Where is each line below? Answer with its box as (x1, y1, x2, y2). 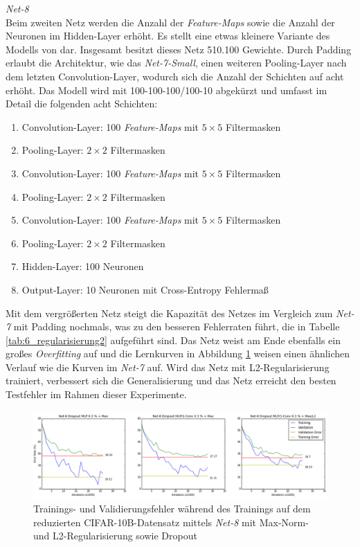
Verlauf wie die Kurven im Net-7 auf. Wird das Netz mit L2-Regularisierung (6, 359, 330, 374)
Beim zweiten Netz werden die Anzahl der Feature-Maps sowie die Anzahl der (6, 15, 335, 29)
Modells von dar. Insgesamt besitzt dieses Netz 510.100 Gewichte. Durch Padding (6, 42, 352, 56)
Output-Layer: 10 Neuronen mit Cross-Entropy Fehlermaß (21, 282, 269, 296)
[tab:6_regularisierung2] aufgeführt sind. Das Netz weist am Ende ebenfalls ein (6, 332, 341, 347)
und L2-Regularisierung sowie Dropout (33, 528, 197, 543)
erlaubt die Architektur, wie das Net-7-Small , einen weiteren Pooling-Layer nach (6, 55, 347, 70)
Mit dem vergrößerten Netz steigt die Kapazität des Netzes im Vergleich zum (6, 305, 333, 320)
